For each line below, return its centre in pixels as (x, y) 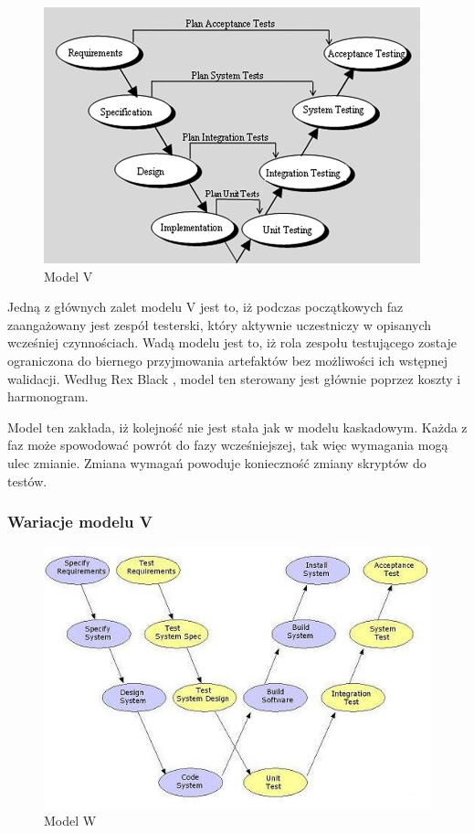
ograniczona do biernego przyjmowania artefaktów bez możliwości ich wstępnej (228, 360)
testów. (27, 481)
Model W (70, 820)
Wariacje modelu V (80, 522)
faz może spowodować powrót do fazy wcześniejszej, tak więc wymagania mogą (228, 445)
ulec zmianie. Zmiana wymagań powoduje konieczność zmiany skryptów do (217, 462)
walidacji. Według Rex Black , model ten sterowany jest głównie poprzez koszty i (234, 378)
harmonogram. (48, 396)
